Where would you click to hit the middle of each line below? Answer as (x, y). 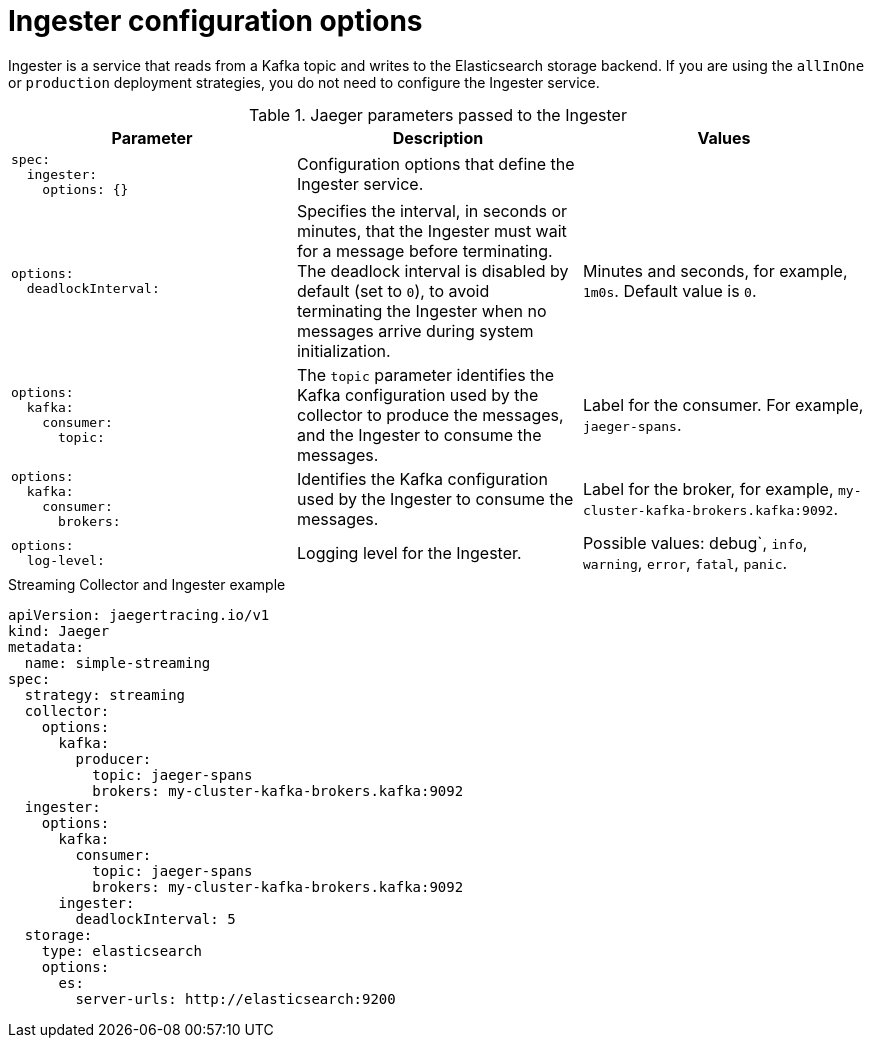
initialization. (343, 350)
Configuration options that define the (435, 164)
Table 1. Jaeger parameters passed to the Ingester (438, 114)
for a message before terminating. (424, 250)
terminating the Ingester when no (421, 310)
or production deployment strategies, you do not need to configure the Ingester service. (304, 82)
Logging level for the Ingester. (409, 552)
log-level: (65, 560)
